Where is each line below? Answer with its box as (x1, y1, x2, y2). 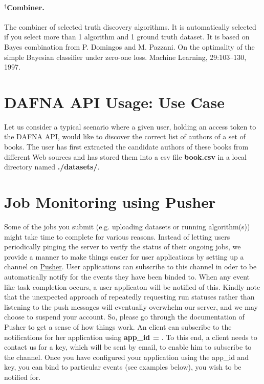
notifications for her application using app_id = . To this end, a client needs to (4, 331, 257, 342)
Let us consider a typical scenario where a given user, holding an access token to (4, 121, 256, 132)
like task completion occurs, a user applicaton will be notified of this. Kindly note (4, 281, 260, 292)
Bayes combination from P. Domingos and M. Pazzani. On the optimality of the (4, 41, 255, 52)
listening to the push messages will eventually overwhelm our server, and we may (4, 301, 258, 312)
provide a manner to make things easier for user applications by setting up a (4, 251, 244, 262)
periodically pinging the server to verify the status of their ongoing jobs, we (4, 241, 241, 252)
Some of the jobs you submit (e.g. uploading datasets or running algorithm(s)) (4, 221, 250, 231)
